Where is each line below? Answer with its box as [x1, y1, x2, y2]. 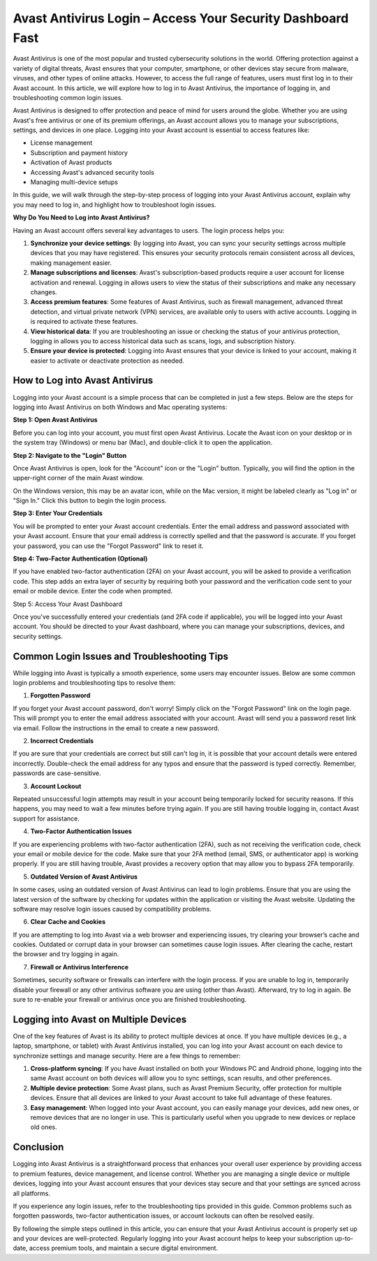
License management [30, 138, 93, 147]
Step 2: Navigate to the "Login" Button [13, 451, 127, 459]
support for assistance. [13, 814, 80, 823]
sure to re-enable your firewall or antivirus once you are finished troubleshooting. [13, 995, 247, 1004]
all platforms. [13, 1189, 50, 1197]
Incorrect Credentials [30, 737, 94, 745]
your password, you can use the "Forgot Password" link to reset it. [13, 542, 204, 550]
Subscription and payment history [30, 148, 128, 157]
